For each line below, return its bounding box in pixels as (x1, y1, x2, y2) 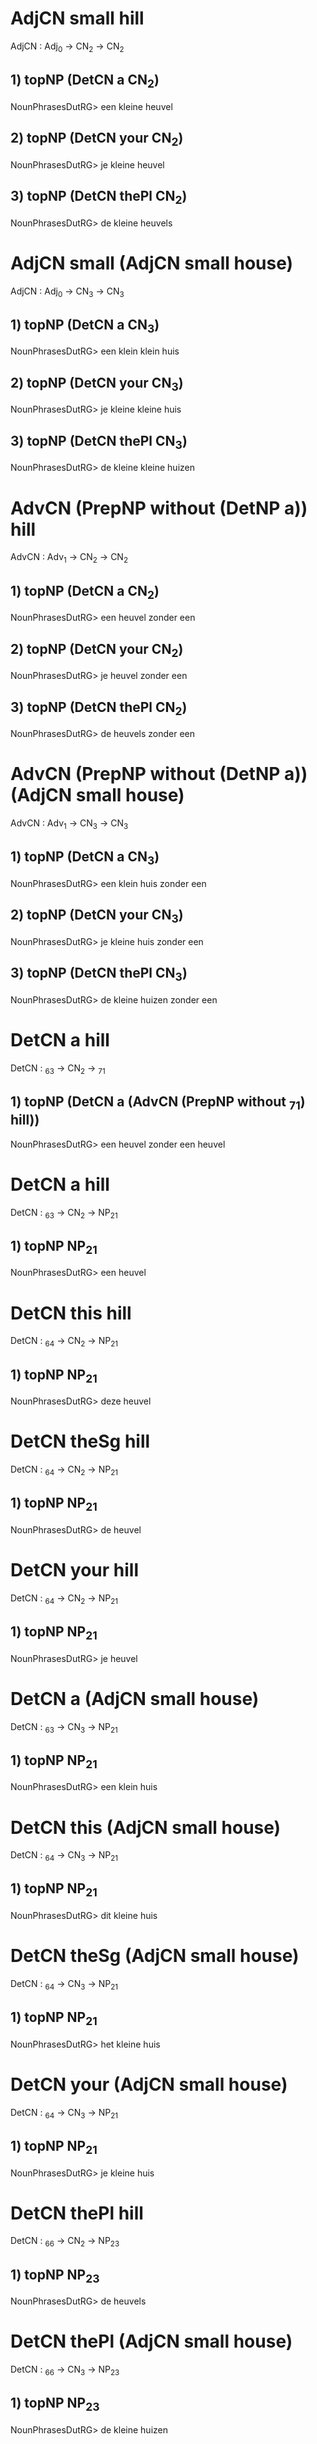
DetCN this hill (10, 1302, 132, 1324)
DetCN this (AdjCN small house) (10, 1816, 282, 1839)
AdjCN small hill (10, 7, 145, 30)
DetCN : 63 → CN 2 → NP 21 (10, 1206, 118, 1221)
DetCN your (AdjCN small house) (10, 2073, 288, 2096)
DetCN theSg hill (10, 1430, 151, 1453)
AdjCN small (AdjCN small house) (10, 252, 294, 274)
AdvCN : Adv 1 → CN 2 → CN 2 (10, 551, 129, 566)
